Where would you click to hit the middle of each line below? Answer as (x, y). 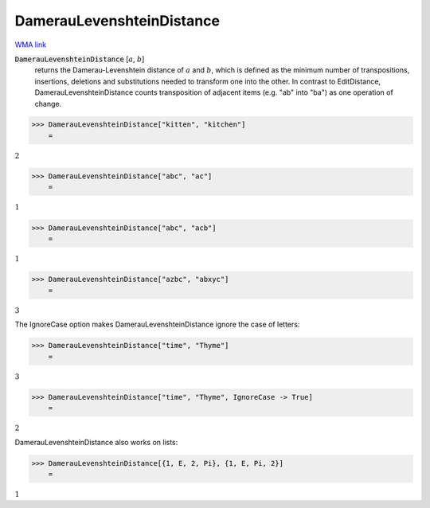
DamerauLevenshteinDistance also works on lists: (96, 442)
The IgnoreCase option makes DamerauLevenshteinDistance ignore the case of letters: (157, 324)
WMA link (31, 45)
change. (48, 104)
